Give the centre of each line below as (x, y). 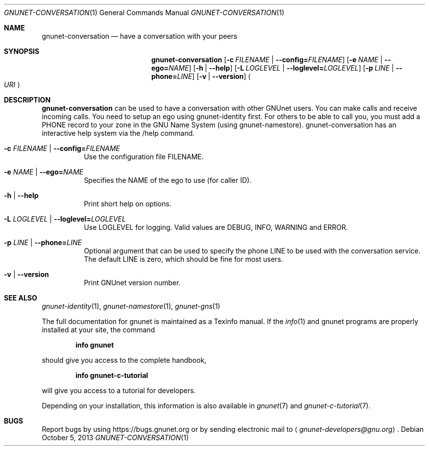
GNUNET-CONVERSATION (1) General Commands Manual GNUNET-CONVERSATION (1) (144, 12)
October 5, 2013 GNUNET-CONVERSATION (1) (115, 437)
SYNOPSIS (22, 51)
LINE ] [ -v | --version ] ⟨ (214, 76)
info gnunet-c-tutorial (112, 375)
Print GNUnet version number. (132, 283)
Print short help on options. (128, 204)
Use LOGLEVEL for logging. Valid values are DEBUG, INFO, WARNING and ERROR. (216, 227)
